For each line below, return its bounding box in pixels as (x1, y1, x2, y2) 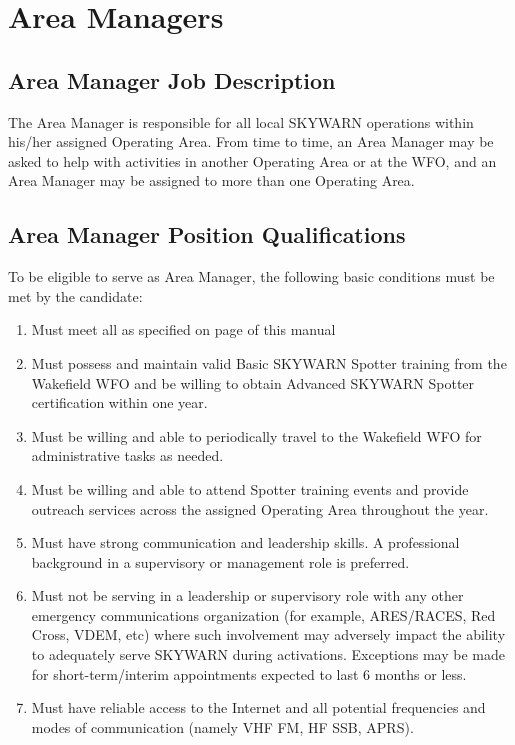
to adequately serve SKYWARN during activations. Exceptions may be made (31, 644, 505, 665)
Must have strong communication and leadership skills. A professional (31, 532, 460, 553)
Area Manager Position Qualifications (8, 219, 406, 250)
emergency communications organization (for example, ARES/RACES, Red (31, 604, 496, 625)
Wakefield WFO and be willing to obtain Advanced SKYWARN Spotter (31, 372, 475, 393)
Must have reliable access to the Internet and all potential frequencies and (31, 697, 486, 718)
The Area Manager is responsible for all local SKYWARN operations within (8, 111, 474, 132)
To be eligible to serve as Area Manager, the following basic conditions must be (8, 266, 495, 287)
